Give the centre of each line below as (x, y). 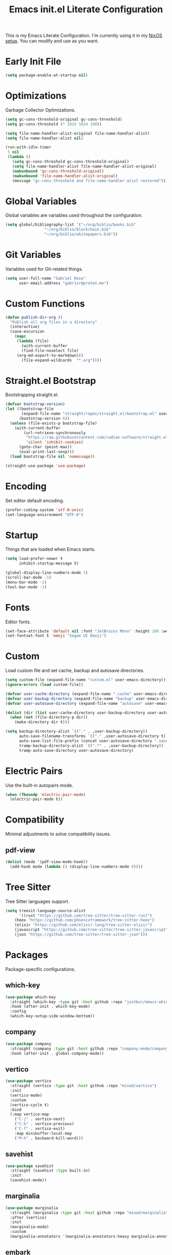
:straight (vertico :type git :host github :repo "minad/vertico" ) (83, 1086)
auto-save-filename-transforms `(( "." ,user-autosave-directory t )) (93, 736)
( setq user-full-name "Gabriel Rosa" (46, 278)
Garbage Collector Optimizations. (40, 110)
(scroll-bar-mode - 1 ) (28, 577)
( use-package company (28, 1044)
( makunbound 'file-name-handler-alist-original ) (65, 176)
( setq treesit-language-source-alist (46, 911)
